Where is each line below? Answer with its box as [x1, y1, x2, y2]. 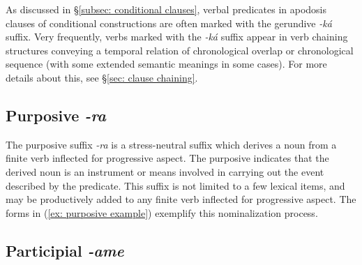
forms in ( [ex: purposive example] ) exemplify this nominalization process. [6, 205, 318, 220]
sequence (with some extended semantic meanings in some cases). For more [6, 56, 327, 71]
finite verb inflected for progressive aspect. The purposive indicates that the [6, 151, 329, 165]
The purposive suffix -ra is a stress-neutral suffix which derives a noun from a [6, 137, 337, 151]
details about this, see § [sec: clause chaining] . [6, 70, 198, 84]
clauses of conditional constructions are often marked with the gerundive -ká [6, 15, 332, 30]
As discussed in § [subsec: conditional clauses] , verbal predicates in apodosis [6, 2, 326, 16]
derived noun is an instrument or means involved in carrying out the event [6, 164, 324, 179]
